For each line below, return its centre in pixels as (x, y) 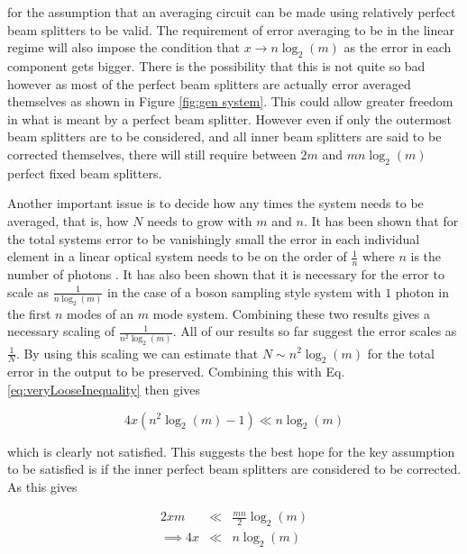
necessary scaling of (61, 331)
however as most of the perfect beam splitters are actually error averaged (209, 83)
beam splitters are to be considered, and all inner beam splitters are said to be (224, 136)
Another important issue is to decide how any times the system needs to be (215, 203)
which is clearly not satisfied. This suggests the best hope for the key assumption (231, 451)
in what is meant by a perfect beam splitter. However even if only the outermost (230, 118)
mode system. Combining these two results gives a (291, 313)
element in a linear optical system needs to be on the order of (177, 256)
